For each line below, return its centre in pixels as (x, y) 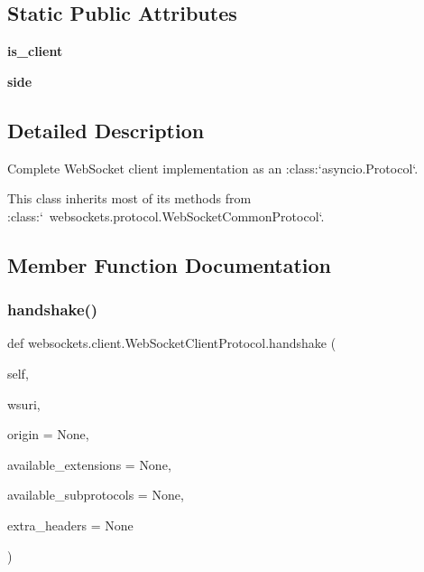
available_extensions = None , (89, 464)
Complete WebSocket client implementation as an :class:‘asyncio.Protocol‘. (213, 168)
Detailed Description (106, 130)
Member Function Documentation (170, 264)
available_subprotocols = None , (96, 495)
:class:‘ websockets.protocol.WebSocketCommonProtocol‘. (166, 216)
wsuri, (24, 403)
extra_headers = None (70, 525)
